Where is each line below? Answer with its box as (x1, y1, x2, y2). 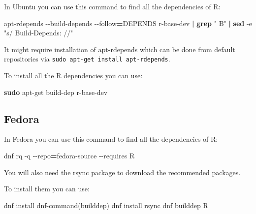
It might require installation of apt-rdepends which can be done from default (4, 44, 235, 54)
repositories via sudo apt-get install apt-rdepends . (4, 54, 170, 64)
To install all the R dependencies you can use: (4, 70, 143, 81)
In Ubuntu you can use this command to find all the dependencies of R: (4, 1, 221, 11)
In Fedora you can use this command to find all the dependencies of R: (4, 134, 218, 144)
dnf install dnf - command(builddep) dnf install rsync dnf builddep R (4, 200, 208, 210)
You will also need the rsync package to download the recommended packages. (4, 167, 241, 177)
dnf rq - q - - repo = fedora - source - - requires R (4, 151, 135, 161)
